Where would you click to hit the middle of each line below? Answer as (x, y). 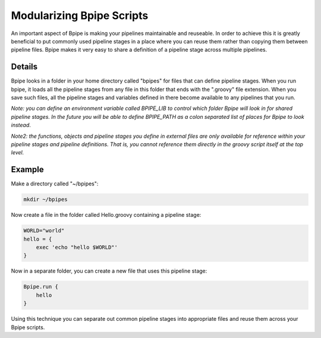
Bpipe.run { (41, 287)
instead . (21, 125)
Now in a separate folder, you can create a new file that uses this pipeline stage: (109, 271)
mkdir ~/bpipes (45, 200)
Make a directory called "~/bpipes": (55, 184)
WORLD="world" (44, 231)
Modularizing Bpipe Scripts (80, 15)
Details (24, 67)
